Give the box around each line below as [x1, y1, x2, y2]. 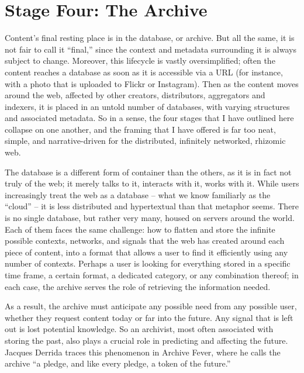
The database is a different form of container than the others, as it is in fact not [5, 165, 292, 178]
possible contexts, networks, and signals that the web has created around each [5, 234, 285, 247]
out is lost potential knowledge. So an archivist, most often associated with [5, 323, 274, 335]
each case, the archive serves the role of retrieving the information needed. [5, 280, 271, 292]
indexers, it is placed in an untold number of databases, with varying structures [5, 100, 290, 112]
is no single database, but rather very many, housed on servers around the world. [5, 212, 295, 224]
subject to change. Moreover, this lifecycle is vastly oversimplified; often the [5, 54, 275, 67]
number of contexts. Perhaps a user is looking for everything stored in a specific [5, 257, 291, 270]
